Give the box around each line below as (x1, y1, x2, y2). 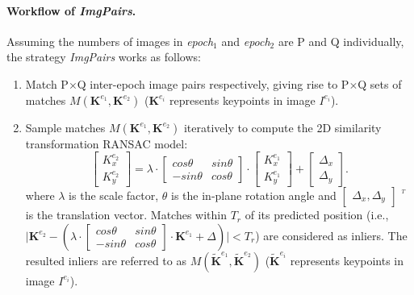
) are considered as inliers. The (255, 226, 408, 243)
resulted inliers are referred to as (25, 251, 186, 268)
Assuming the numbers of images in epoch (6, 32, 214, 49)
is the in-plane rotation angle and (171, 187, 337, 204)
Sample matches (25, 118, 106, 135)
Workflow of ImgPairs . (6, 2, 136, 19)
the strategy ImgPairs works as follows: (6, 48, 201, 65)
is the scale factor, (69, 187, 159, 204)
